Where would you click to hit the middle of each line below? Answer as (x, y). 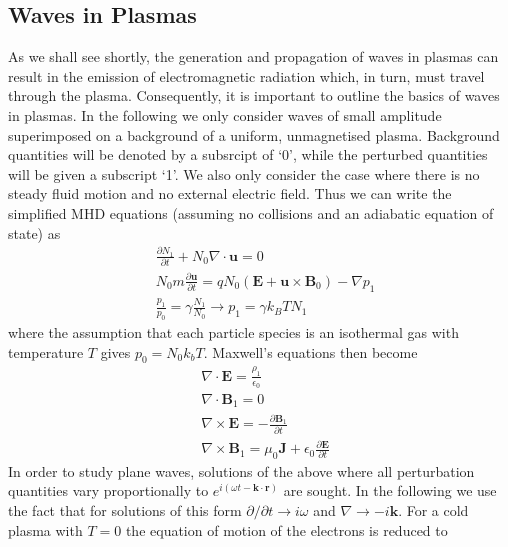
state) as (34, 232)
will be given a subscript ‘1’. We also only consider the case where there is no (244, 173)
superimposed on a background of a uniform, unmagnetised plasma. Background (254, 134)
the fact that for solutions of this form (125, 510)
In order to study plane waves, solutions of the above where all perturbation (241, 470)
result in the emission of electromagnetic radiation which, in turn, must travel (246, 75)
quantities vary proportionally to (108, 490)
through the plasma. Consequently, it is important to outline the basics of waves (254, 95)
